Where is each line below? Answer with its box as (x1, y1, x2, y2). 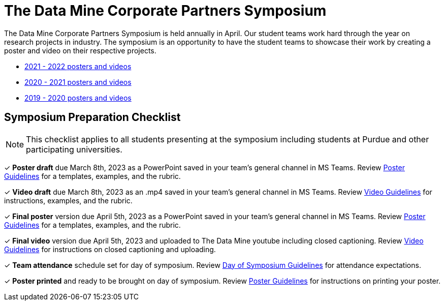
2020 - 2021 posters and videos (24, 77, 132, 86)
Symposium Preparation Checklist (4, 111, 181, 124)
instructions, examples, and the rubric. (4, 196, 133, 205)
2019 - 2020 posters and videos (24, 93, 132, 102)
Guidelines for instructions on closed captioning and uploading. (4, 245, 216, 254)
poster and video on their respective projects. (4, 46, 156, 55)
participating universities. (26, 144, 122, 155)
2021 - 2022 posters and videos (24, 62, 132, 71)
